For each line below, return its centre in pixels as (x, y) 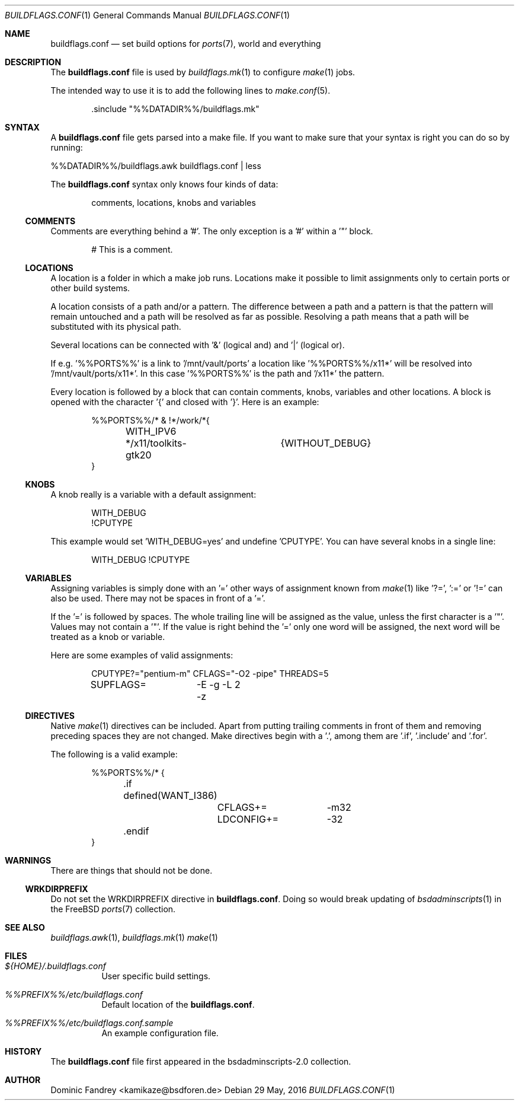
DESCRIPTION (33, 62)
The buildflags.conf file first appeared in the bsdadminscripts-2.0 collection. (201, 1061)
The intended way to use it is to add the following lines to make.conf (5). (190, 90)
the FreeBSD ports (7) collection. (113, 909)
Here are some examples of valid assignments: (142, 655)
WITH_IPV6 (151, 431)
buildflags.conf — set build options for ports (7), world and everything (186, 44)
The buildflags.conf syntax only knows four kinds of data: (164, 184)
